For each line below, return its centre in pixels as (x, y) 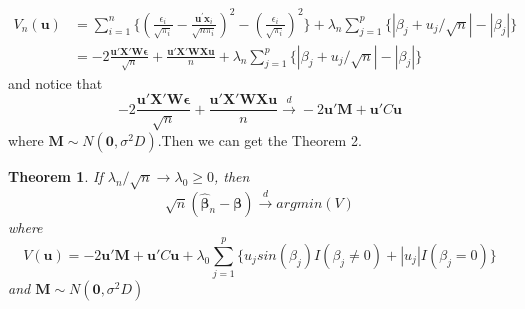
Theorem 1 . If (55, 175)
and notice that (55, 82)
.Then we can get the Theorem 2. (259, 139)
